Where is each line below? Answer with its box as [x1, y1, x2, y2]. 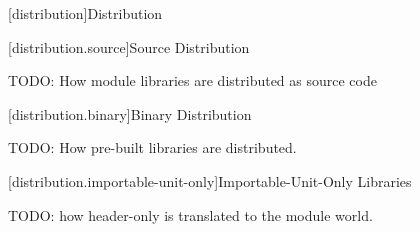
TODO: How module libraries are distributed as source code [8, 70, 377, 91]
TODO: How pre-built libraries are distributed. [8, 137, 297, 158]
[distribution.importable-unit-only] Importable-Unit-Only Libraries [8, 170, 412, 191]
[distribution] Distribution [8, 3, 163, 23]
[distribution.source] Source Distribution [8, 36, 250, 57]
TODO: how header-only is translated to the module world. [8, 204, 373, 225]
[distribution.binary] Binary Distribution [8, 103, 252, 124]
